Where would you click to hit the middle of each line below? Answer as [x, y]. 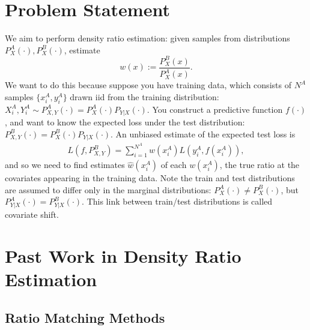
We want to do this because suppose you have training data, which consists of [148, 85]
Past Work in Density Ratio [123, 255]
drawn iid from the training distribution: [144, 96]
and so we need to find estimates [65, 165]
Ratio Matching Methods [85, 317]
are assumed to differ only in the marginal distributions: [108, 189]
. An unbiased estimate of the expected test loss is [203, 133]
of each [174, 165]
